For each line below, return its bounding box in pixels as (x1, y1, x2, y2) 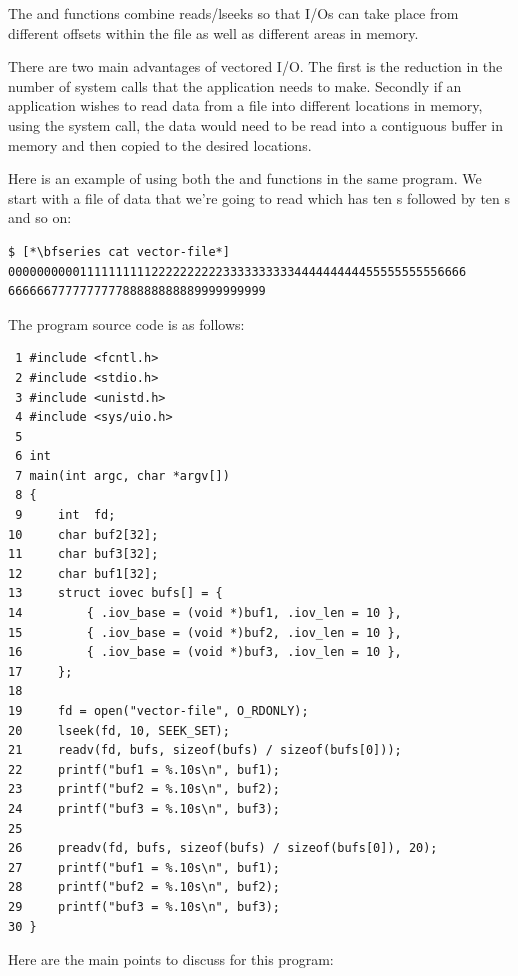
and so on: (8, 207, 72, 228)
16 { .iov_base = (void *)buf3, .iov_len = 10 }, (8, 645, 402, 660)
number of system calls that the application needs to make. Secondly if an (8, 75, 462, 96)
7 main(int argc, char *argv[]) (15, 468, 230, 483)
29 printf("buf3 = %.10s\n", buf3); (8, 899, 281, 914)
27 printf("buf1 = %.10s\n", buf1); (8, 860, 281, 875)
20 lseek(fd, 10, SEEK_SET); (8, 723, 230, 738)
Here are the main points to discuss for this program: (8, 949, 334, 970)
